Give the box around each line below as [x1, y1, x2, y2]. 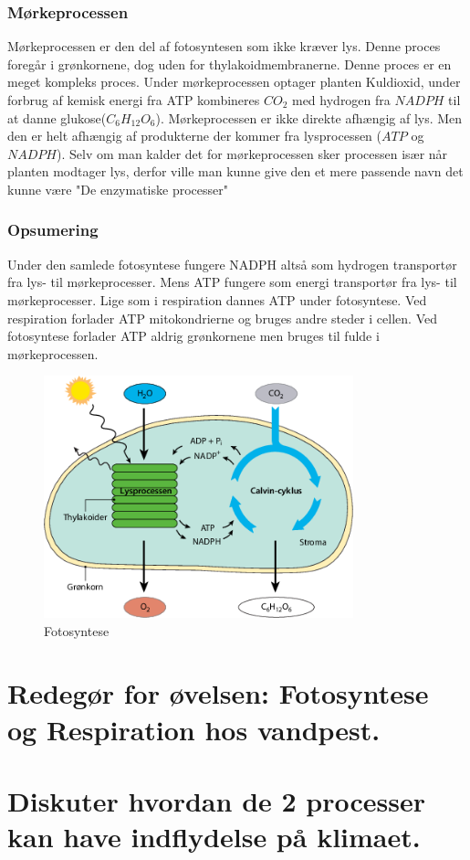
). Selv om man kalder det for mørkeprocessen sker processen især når [56, 143, 448, 163]
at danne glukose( [7, 108, 107, 127]
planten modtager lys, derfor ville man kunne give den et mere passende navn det [7, 162, 464, 181]
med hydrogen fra [291, 90, 391, 109]
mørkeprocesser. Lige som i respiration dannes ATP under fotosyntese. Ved [7, 290, 427, 309]
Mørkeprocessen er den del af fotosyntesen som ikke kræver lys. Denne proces [7, 37, 441, 56]
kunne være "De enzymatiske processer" [7, 179, 228, 198]
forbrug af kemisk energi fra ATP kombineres [7, 90, 260, 109]
